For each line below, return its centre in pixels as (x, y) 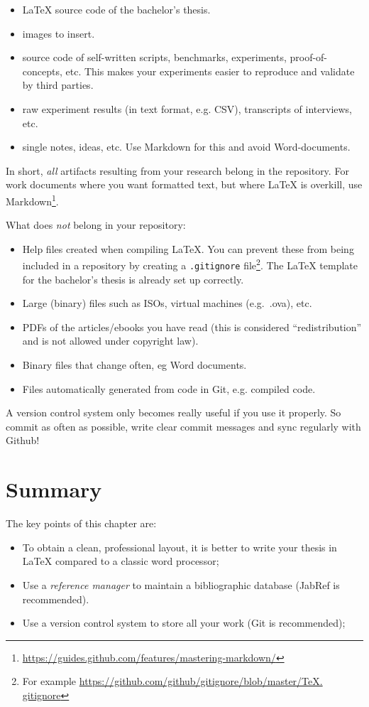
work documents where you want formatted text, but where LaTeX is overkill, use (184, 184)
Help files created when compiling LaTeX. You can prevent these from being (188, 248)
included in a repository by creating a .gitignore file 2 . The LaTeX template (190, 264)
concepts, (42, 71)
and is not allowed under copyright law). (110, 341)
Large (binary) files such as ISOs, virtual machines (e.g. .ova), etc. (167, 303)
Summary (54, 489)
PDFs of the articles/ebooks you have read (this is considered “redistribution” (192, 326)
